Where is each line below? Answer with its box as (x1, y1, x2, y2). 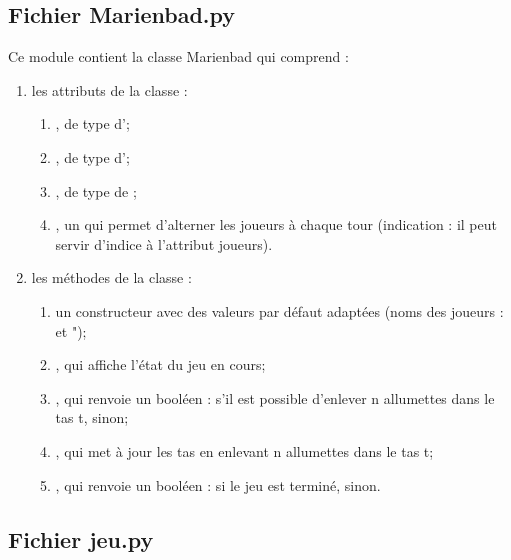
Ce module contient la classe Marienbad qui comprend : (8, 46, 349, 67)
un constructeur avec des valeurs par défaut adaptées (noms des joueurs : (55, 300, 504, 321)
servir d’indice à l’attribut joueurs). (55, 233, 273, 254)
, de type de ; (55, 180, 137, 201)
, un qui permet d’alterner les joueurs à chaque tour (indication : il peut (55, 214, 497, 235)
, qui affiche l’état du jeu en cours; (55, 354, 266, 375)
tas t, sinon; (55, 407, 129, 428)
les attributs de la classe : (31, 79, 188, 100)
